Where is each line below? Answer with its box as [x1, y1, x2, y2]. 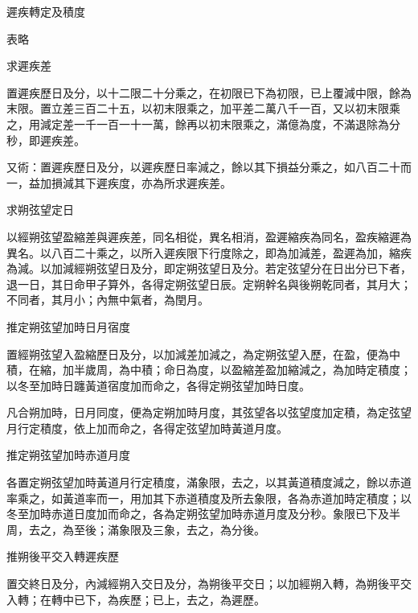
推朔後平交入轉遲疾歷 [6, 548, 119, 565]
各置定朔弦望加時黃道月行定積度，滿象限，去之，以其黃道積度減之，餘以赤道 [6, 474, 412, 491]
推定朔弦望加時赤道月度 [6, 446, 130, 463]
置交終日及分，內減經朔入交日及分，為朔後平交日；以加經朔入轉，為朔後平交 [6, 575, 412, 592]
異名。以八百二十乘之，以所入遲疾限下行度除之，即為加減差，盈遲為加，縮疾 [6, 244, 412, 261]
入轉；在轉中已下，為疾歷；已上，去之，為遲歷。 [6, 590, 265, 607]
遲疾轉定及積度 [6, 3, 85, 19]
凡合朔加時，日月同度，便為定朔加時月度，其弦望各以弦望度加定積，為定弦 [6, 404, 400, 421]
